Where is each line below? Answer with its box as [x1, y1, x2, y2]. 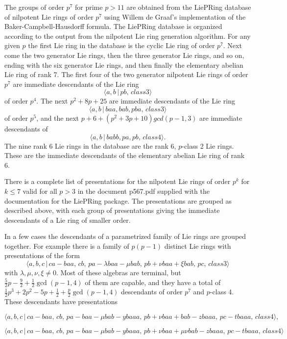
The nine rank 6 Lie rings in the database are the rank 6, [4, 140, 176, 151]
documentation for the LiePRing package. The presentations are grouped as [4, 195, 232, 206]
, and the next [36, 112, 79, 123]
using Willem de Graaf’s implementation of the [104, 11, 246, 22]
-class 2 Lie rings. [182, 140, 234, 151]
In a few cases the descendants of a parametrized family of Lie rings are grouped [4, 231, 246, 241]
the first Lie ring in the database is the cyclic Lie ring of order [28, 40, 215, 51]
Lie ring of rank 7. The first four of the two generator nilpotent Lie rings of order [4, 69, 248, 79]
